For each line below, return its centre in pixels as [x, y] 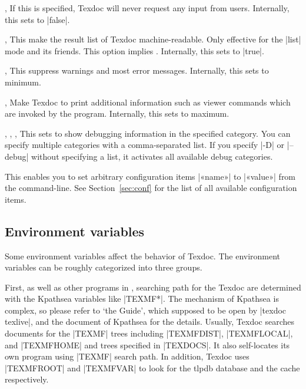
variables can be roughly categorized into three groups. [104, 267]
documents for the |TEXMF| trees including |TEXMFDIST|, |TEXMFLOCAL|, [149, 333]
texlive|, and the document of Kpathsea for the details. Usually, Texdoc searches [150, 322]
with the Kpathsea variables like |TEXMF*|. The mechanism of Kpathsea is [142, 299]
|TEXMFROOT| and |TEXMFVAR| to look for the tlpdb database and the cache [152, 367]
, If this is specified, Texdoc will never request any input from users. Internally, [147, 8]
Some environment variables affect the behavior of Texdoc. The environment [143, 256]
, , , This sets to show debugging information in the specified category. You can [148, 133]
